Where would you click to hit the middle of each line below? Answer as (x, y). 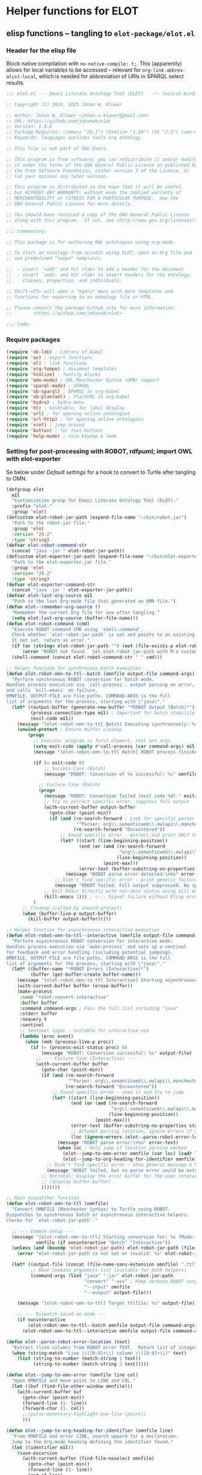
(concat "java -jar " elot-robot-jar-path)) (68, 551)
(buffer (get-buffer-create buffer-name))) (86, 975)
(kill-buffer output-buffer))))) (70, 919)
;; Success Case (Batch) (75, 768)
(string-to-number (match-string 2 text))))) (91, 1364)
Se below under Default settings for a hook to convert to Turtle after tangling (101, 472)
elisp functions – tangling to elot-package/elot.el (101, 33)
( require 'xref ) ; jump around (45, 425)
